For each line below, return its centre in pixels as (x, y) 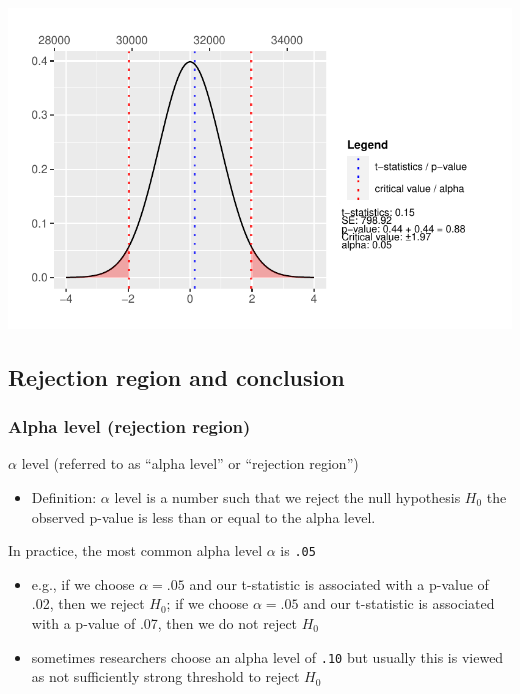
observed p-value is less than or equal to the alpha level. (203, 516)
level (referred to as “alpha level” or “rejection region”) (190, 463)
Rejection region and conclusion (176, 376)
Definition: (64, 496)
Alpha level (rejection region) (129, 426)
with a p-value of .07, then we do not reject (164, 622)
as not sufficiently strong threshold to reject (165, 676)
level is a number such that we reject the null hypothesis (287, 496)
